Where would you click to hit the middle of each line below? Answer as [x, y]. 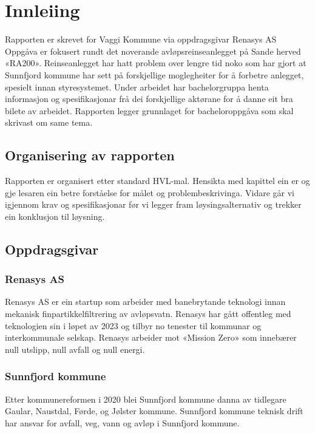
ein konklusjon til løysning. [55, 216]
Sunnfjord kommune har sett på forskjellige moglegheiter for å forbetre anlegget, [154, 74]
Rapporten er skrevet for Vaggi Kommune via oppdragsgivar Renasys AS [141, 39]
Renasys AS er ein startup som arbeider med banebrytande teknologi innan [145, 302]
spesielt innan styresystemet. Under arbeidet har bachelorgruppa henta [137, 87]
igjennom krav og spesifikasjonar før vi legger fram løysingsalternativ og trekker [153, 204]
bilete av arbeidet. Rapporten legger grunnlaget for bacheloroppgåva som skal [149, 110]
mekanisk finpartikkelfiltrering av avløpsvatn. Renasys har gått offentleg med [148, 314]
